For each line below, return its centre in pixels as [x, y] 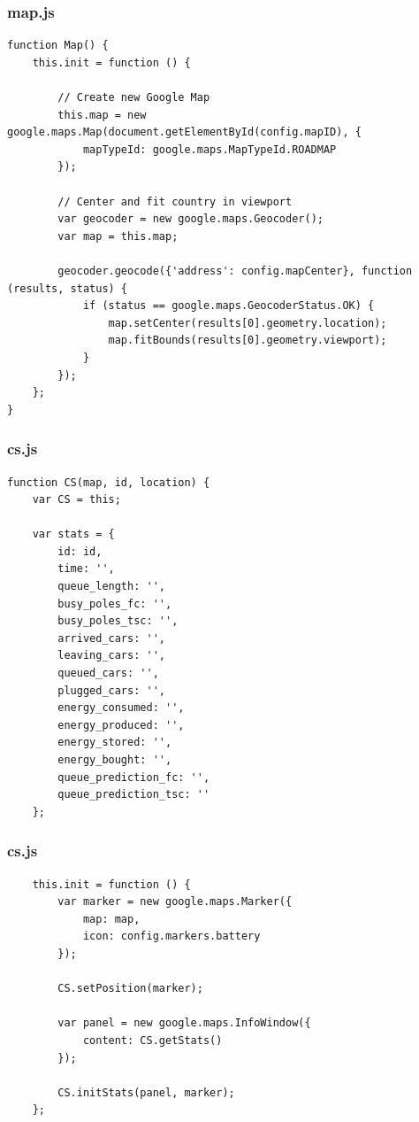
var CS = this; [76, 500]
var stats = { [73, 534]
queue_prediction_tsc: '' [134, 795]
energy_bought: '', [115, 760]
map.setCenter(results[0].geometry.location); [248, 323]
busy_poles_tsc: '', [118, 621]
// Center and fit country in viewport [175, 201]
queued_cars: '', [108, 673]
